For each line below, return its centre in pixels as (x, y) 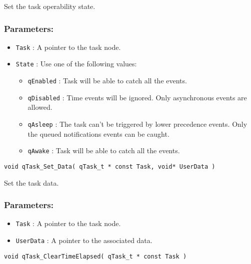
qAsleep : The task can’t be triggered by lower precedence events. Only (137, 124)
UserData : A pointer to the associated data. (84, 240)
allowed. (40, 107)
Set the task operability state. (50, 6)
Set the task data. (31, 182)
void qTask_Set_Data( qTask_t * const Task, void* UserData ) (110, 166)
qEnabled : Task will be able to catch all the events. (107, 81)
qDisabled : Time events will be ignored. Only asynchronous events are (137, 97)
